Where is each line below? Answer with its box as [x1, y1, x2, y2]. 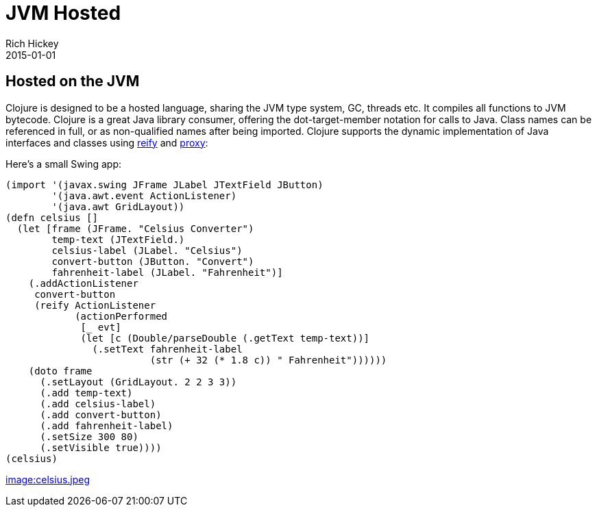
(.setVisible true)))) [40, 441, 162, 453]
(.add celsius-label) [40, 398, 156, 409]
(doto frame [28, 365, 93, 376]
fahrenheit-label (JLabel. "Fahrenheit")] [51, 266, 283, 278]
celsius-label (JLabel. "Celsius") [51, 244, 243, 256]
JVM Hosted [5, 1, 121, 25]
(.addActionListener [28, 277, 138, 289]
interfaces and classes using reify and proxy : [5, 136, 208, 149]
